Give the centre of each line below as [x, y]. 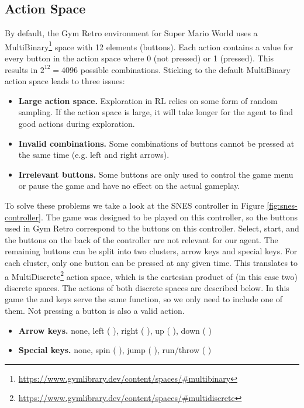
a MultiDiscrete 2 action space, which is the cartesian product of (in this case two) [151, 275]
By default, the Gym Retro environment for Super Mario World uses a [131, 33]
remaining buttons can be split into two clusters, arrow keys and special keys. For [151, 251]
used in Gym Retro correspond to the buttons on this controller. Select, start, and [152, 228]
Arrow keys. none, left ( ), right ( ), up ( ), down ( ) [115, 330]
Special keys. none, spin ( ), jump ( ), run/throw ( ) [115, 350]
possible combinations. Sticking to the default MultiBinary [185, 69]
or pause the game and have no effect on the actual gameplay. [129, 186]
